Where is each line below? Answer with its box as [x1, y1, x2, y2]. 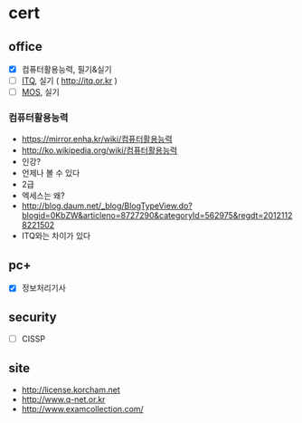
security [8, 309, 57, 324]
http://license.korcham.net [21, 384, 120, 396]
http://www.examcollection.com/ [21, 404, 144, 415]
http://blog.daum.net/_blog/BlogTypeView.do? [21, 200, 193, 211]
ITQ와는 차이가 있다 [21, 230, 91, 242]
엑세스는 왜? [21, 190, 65, 201]
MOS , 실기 [21, 87, 60, 98]
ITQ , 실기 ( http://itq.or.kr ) [21, 75, 118, 86]
